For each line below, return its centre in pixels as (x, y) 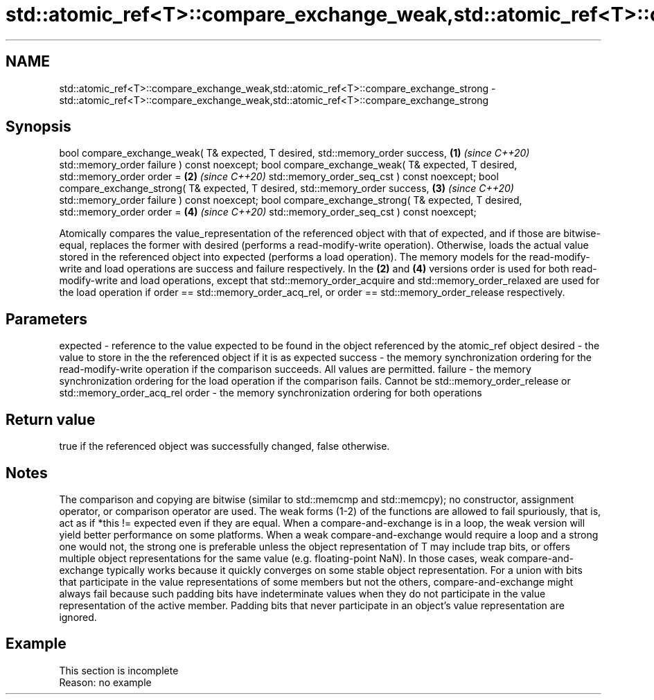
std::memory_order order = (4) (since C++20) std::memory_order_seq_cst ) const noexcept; (268, 212)
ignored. (78, 617)
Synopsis (38, 127)
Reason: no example (105, 682)
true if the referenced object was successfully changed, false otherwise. (224, 446)
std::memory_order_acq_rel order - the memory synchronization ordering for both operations (271, 393)
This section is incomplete (119, 670)
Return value (51, 419)
